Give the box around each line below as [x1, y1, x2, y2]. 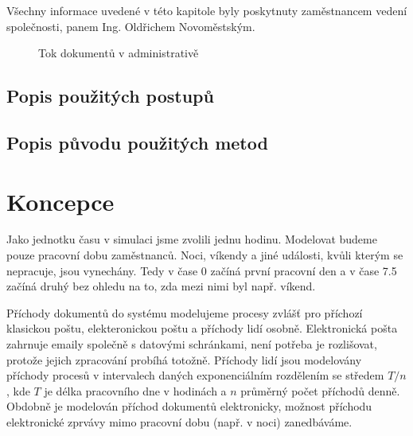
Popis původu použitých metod [6, 130, 268, 154]
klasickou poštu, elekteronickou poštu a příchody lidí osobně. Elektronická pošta [6, 320, 398, 337]
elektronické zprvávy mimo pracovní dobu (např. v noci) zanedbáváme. [6, 414, 353, 430]
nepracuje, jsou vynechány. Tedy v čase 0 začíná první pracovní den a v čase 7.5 [6, 262, 397, 278]
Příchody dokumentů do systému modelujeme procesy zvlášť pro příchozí [6, 304, 363, 321]
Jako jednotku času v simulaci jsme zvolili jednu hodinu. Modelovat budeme [6, 231, 377, 247]
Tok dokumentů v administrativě [38, 45, 199, 61]
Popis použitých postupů [6, 84, 214, 108]
